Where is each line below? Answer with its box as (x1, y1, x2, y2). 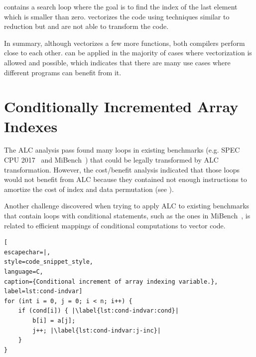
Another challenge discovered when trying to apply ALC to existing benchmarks (4, 200, 250, 211)
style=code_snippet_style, (4, 258, 93, 266)
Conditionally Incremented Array (4, 96, 239, 117)
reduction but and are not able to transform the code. (4, 21, 169, 31)
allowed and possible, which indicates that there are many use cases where (4, 57, 231, 67)
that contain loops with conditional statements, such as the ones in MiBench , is (4, 210, 251, 221)
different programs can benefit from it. (4, 67, 122, 77)
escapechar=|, (4, 248, 51, 256)
